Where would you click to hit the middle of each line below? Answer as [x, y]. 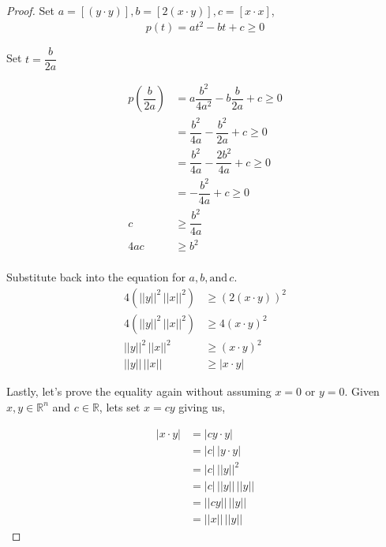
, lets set [120, 406]
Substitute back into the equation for [96, 277]
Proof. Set [30, 10]
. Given [362, 391]
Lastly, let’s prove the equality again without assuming [139, 391]
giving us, [202, 406]
